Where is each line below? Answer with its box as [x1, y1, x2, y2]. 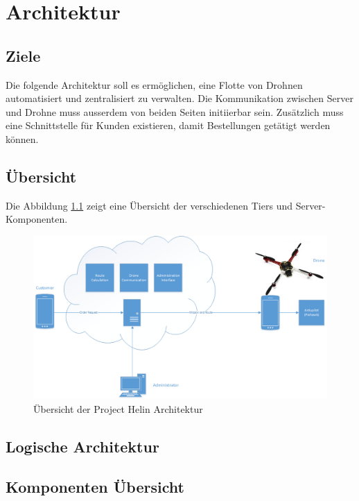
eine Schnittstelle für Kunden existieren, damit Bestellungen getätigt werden [6, 118, 331, 133]
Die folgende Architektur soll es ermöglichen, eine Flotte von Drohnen [6, 77, 303, 92]
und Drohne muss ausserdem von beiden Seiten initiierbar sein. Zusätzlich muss [6, 104, 344, 119]
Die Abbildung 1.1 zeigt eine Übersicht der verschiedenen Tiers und [6, 198, 292, 212]
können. [6, 131, 39, 146]
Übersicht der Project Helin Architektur [33, 401, 203, 416]
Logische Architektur [6, 435, 159, 457]
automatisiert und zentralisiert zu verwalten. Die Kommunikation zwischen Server [6, 91, 353, 105]
